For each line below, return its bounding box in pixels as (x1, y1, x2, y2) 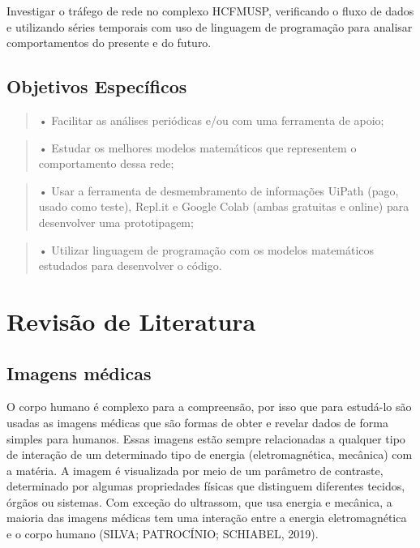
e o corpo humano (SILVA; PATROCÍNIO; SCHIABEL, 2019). (6, 525, 319, 542)
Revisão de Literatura (6, 304, 256, 337)
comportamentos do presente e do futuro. (6, 34, 212, 51)
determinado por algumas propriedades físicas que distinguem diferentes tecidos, (6, 477, 405, 494)
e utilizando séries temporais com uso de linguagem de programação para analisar (6, 18, 413, 35)
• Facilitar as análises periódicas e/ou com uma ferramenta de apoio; (38, 111, 384, 128)
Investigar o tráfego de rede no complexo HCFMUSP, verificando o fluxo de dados (6, 2, 414, 19)
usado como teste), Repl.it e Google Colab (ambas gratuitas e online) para (38, 198, 409, 215)
